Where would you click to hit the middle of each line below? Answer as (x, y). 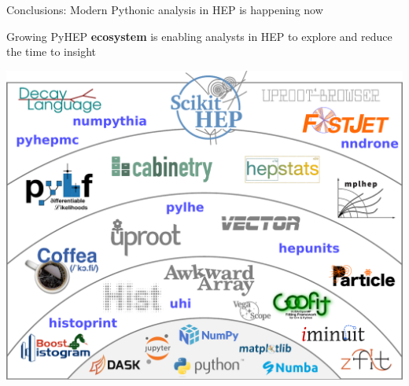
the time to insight (52, 51)
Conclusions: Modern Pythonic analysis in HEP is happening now (165, 9)
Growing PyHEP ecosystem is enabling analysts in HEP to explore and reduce (199, 36)
